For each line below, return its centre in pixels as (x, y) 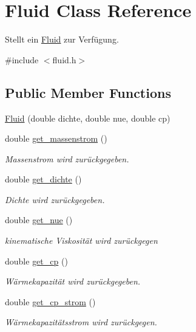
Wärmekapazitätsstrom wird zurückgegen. (81, 322)
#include (22, 59)
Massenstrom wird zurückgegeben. (67, 158)
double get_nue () (39, 220)
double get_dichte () (43, 179)
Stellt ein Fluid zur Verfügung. (62, 39)
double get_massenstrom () (56, 138)
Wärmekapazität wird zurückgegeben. (73, 281)
